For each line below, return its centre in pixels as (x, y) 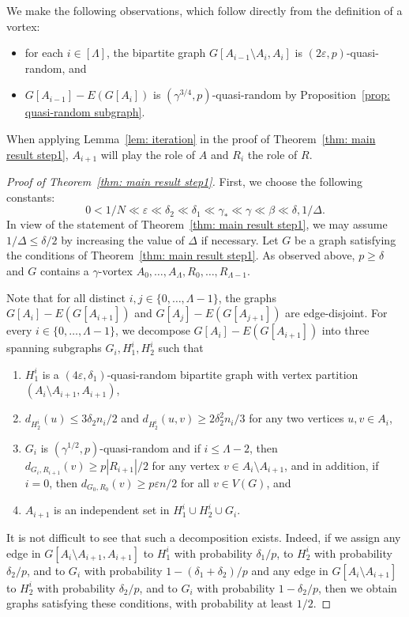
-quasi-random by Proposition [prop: (301, 95)
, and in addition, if (332, 465)
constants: (31, 197)
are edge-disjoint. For (336, 313)
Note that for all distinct (66, 297)
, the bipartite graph (156, 53)
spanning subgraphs (54, 348)
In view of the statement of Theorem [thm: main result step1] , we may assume (197, 224)
